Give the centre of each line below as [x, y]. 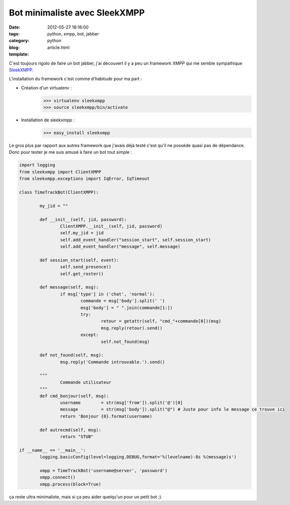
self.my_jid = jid [82, 233]
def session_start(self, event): [79, 260]
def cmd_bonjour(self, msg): [74, 396]
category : [19, 41]
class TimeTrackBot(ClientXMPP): [59, 192]
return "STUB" [77, 437]
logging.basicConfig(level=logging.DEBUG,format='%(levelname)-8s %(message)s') [138, 457]
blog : [14, 47]
